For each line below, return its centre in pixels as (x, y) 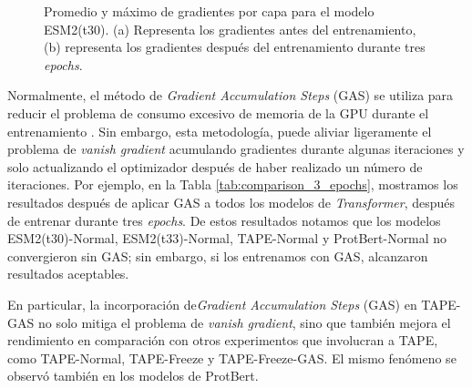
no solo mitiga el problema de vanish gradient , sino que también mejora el (244, 322)
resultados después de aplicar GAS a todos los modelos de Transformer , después (231, 202)
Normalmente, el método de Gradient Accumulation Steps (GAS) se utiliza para (231, 95)
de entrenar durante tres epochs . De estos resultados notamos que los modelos (224, 220)
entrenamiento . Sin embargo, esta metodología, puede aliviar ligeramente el (220, 131)
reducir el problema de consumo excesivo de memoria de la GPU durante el (218, 112)
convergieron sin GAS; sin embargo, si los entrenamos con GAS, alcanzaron (218, 255)
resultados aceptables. (68, 274)
